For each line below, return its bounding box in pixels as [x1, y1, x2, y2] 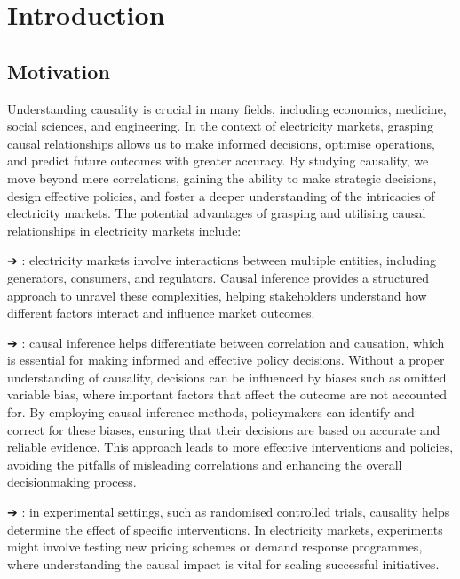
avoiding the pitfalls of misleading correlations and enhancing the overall [7, 454, 402, 473]
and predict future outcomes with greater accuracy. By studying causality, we [7, 151, 429, 170]
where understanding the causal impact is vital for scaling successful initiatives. [7, 554, 440, 573]
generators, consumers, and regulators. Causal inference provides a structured [7, 268, 429, 286]
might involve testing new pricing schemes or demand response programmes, [7, 537, 423, 556]
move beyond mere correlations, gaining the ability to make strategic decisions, [7, 168, 437, 187]
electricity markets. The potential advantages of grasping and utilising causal [7, 204, 426, 222]
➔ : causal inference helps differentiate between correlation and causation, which [7, 333, 445, 351]
